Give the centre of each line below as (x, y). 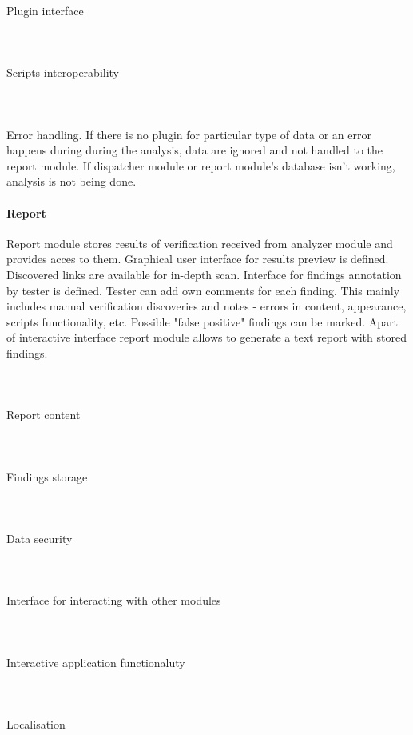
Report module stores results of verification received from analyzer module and (200, 243)
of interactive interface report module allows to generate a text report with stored (206, 337)
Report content (44, 415)
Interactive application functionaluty (96, 662)
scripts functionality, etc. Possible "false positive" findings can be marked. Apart (203, 321)
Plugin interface (45, 10)
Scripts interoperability (63, 72)
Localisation (36, 724)
